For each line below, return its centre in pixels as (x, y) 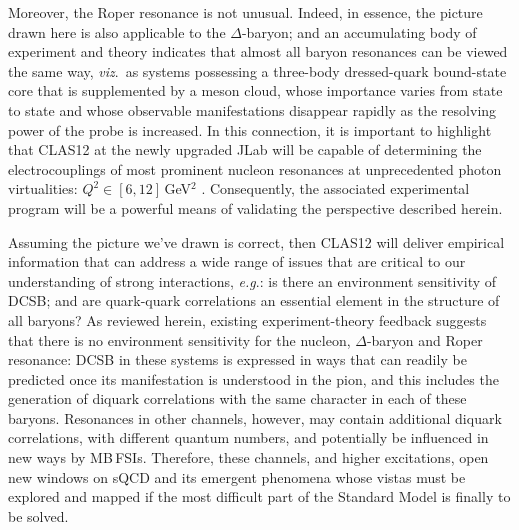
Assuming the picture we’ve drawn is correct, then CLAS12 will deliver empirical (256, 241)
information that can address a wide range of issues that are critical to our (237, 261)
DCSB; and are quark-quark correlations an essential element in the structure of (254, 300)
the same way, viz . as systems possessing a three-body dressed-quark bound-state (257, 70)
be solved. (38, 515)
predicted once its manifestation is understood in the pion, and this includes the (253, 378)
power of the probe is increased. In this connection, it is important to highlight (250, 129)
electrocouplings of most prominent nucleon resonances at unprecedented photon (255, 168)
